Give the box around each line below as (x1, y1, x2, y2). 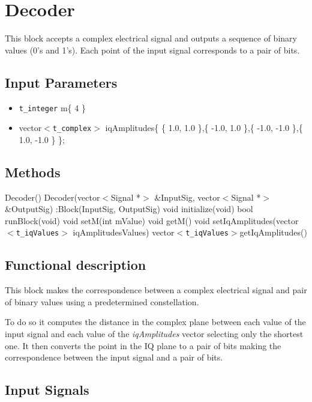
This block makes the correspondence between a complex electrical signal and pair (5, 284, 307, 296)
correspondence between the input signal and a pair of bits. (5, 351, 223, 364)
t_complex (52, 124, 92, 133)
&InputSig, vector (154, 190, 220, 203)
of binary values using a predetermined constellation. (5, 295, 199, 308)
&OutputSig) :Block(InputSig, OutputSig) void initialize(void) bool (5, 203, 253, 215)
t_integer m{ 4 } (19, 101, 86, 114)
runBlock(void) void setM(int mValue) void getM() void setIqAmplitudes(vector (5, 214, 299, 227)
